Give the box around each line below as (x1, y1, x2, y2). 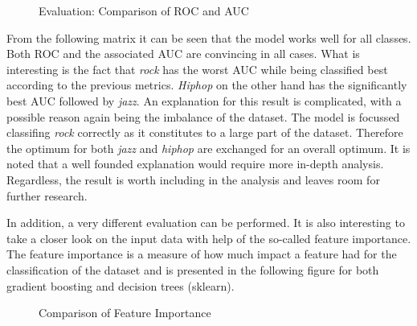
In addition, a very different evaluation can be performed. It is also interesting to (6, 214, 405, 231)
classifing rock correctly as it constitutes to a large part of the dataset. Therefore (6, 124, 403, 141)
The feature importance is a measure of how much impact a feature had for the (6, 246, 397, 262)
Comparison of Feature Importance (39, 304, 211, 321)
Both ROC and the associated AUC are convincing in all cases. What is (6, 45, 360, 62)
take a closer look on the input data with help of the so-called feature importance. (6, 229, 411, 246)
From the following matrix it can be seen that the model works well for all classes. (6, 29, 411, 46)
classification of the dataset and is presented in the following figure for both (6, 261, 379, 278)
